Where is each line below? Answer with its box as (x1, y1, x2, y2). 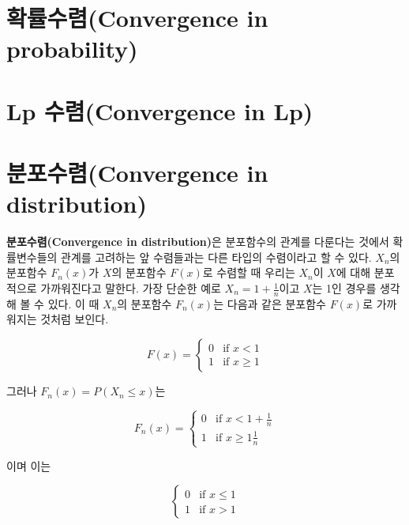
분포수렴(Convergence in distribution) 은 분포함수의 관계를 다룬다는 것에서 (6, 233, 389, 250)
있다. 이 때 (47, 295, 99, 312)
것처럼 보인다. (40, 311, 109, 327)
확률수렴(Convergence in (6, 2, 268, 34)
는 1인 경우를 (312, 280, 377, 296)
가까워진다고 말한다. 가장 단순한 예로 (40, 280, 221, 296)
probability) (6, 32, 138, 65)
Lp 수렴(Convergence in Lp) (6, 94, 313, 127)
